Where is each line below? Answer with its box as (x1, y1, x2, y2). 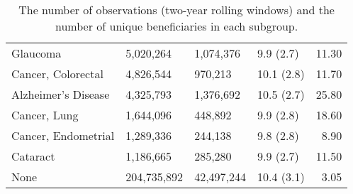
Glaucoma (11, 45, 62, 61)
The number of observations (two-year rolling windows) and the (18, 1, 335, 18)
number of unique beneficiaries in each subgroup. (55, 18, 298, 34)
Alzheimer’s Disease (11, 86, 110, 102)
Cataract (11, 148, 55, 164)
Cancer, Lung (11, 107, 79, 123)
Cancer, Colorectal (11, 65, 103, 82)
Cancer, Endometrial (11, 127, 115, 144)
